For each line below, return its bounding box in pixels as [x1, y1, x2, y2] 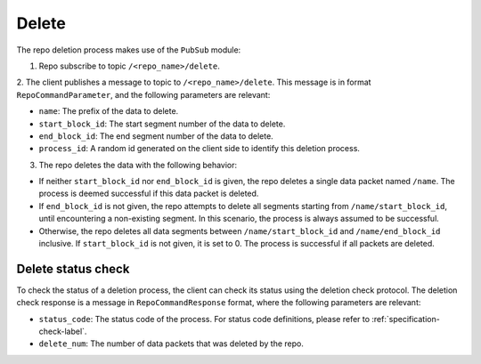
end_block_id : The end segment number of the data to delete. [38, 130, 273, 142]
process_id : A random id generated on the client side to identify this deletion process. [38, 143, 361, 154]
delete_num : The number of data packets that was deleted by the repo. [38, 338, 305, 349]
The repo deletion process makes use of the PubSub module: [16, 44, 241, 55]
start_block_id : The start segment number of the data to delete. [38, 118, 286, 129]
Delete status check [16, 261, 130, 276]
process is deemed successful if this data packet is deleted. [38, 188, 259, 199]
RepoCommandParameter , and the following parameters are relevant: [16, 89, 271, 100]
